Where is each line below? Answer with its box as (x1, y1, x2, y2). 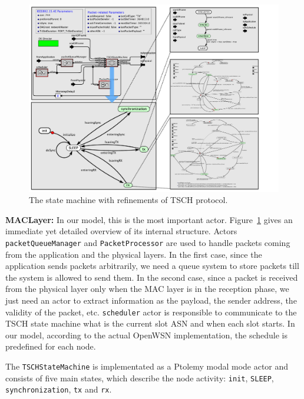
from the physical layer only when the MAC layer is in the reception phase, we (5, 282, 289, 295)
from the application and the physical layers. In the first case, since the (5, 248, 262, 260)
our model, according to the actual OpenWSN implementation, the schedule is (5, 328, 288, 341)
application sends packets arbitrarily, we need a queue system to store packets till (5, 260, 299, 272)
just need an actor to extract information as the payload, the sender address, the (5, 294, 297, 306)
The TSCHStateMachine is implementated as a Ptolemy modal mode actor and (5, 360, 289, 373)
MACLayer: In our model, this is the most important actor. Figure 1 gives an (5, 213, 293, 225)
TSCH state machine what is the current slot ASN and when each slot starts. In (5, 317, 295, 330)
